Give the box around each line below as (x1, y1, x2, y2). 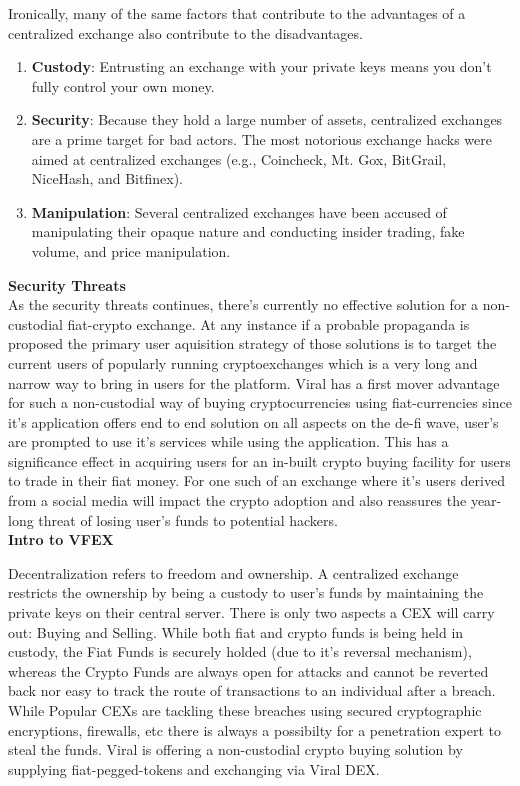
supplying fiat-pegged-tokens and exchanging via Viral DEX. (8, 758, 380, 779)
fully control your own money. (31, 75, 215, 96)
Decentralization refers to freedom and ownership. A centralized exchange (8, 562, 459, 583)
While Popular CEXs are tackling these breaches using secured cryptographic (8, 700, 482, 720)
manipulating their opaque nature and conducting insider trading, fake (31, 221, 465, 242)
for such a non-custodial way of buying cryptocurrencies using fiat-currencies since (8, 392, 512, 413)
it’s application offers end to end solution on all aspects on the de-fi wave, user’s (8, 411, 499, 432)
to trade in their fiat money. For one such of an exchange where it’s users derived (8, 470, 505, 491)
